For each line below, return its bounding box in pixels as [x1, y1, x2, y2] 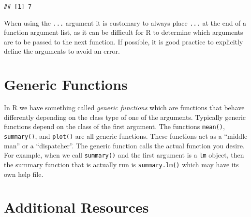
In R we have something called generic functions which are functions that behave [4, 102, 245, 113]
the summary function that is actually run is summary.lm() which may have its [4, 159, 239, 169]
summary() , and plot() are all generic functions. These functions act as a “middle [4, 131, 248, 141]
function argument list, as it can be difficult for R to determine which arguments [4, 27, 243, 37]
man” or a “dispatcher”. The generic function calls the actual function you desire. [4, 140, 245, 150]
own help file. [4, 169, 44, 179]
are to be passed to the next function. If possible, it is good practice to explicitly [4, 36, 243, 46]
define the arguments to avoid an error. [4, 46, 120, 56]
